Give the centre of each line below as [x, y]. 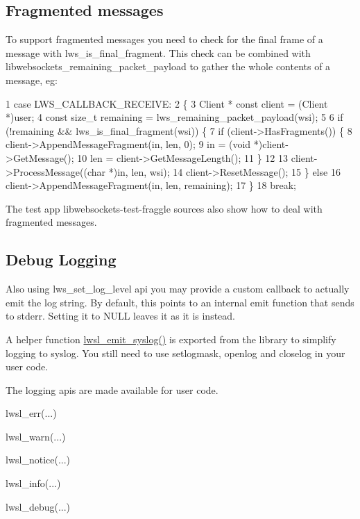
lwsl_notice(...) [38, 460]
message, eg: [32, 80]
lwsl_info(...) [33, 483]
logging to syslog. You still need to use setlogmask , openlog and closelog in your [175, 353]
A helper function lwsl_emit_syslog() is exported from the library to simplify [171, 339]
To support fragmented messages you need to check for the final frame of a [164, 39]
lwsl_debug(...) [38, 506]
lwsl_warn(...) [36, 436]
